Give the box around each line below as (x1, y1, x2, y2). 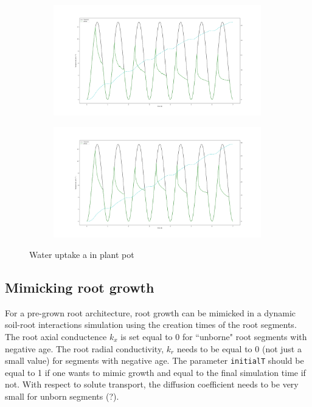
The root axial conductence (5, 330, 107, 343)
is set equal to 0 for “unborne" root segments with (120, 330, 307, 343)
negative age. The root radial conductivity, (5, 342, 164, 355)
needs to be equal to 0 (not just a (176, 342, 302, 355)
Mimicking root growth (5, 277, 154, 296)
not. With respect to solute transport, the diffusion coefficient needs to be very (5, 378, 299, 391)
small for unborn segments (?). (5, 390, 119, 403)
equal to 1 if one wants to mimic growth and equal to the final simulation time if (5, 366, 306, 378)
